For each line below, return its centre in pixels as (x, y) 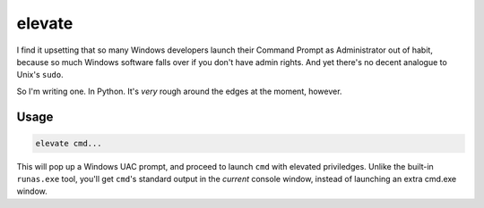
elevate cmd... (69, 143)
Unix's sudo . (40, 75)
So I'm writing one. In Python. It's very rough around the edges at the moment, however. (179, 91)
